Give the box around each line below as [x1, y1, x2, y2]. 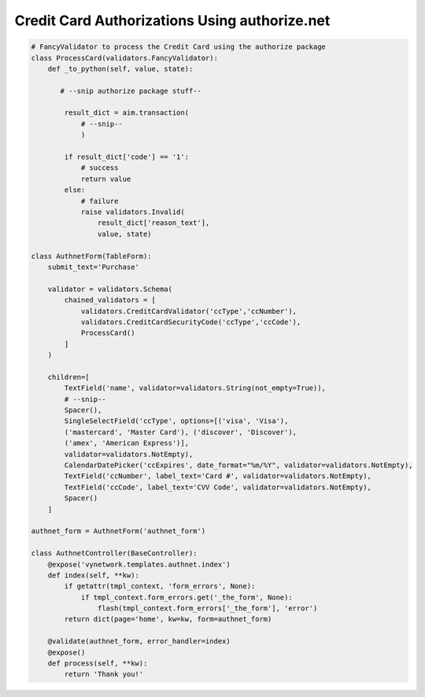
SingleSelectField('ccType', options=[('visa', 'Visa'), [64, 417, 289, 426]
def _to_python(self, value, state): [47, 64, 194, 73]
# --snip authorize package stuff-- [60, 87, 202, 95]
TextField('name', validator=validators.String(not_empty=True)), [64, 384, 327, 393]
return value [80, 174, 131, 183]
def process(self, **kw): [47, 659, 148, 668]
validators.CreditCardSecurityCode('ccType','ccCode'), [80, 317, 301, 326]
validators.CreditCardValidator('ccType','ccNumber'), [80, 307, 297, 315]
